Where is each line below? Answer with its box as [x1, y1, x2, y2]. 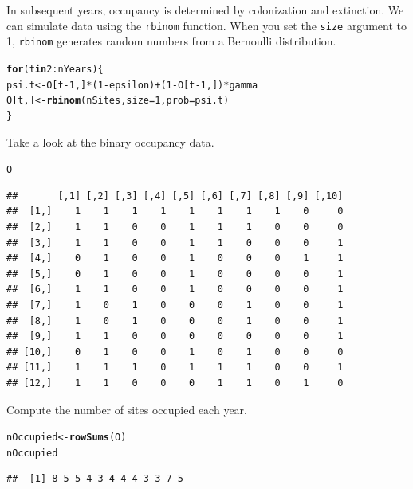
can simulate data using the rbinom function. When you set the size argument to [6, 17, 407, 33]
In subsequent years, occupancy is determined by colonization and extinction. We [6, 2, 404, 18]
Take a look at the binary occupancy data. [6, 133, 214, 150]
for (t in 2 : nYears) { [6, 63, 104, 75]
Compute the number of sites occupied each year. [6, 401, 247, 417]
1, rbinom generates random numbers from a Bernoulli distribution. [6, 33, 336, 49]
